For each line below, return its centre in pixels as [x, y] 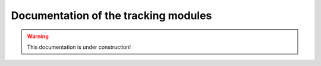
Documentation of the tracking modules [111, 15]
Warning [38, 36]
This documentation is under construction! [79, 47]
